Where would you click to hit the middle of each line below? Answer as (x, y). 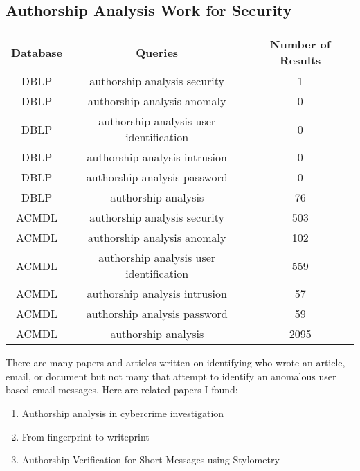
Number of (300, 44)
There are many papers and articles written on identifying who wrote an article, (175, 363)
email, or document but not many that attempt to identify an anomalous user (171, 376)
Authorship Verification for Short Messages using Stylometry (151, 460)
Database (37, 52)
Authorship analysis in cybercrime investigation (123, 412)
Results (300, 60)
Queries (157, 52)
